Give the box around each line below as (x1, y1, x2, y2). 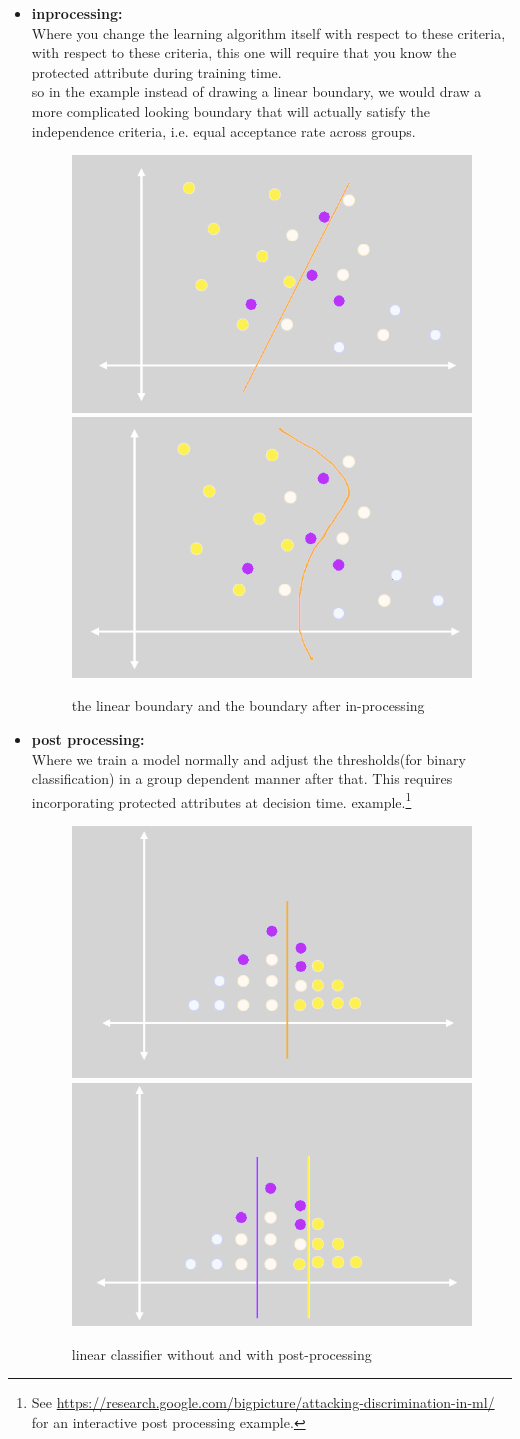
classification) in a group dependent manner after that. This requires (31, 768, 453, 789)
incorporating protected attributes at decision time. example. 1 (31, 788, 412, 812)
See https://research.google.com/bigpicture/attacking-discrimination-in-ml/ (31, 1392, 495, 1413)
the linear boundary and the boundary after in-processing (71, 695, 425, 716)
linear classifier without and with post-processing (71, 1343, 372, 1364)
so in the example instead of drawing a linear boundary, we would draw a (31, 81, 482, 102)
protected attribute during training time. (31, 61, 282, 82)
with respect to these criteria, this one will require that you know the (31, 42, 457, 63)
